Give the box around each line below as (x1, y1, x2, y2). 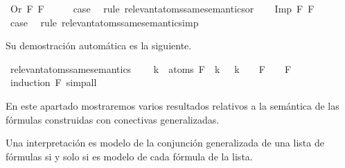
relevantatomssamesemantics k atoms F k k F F (10, 61, 292, 76)
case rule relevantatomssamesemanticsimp (10, 15, 199, 29)
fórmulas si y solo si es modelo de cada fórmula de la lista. (6, 149, 253, 163)
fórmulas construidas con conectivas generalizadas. (6, 112, 220, 126)
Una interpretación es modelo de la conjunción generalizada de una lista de (6, 135, 324, 150)
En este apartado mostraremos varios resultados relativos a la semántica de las (6, 98, 339, 112)
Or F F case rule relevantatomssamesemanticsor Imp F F (10, 1, 315, 15)
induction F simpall (10, 75, 97, 90)
